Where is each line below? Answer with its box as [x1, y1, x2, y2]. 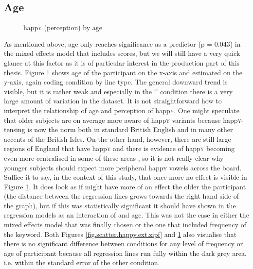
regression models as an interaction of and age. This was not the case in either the [4, 210, 249, 220]
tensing [4, 124, 25, 134]
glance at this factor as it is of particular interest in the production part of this [4, 57, 240, 67]
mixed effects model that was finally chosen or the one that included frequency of [4, 219, 247, 230]
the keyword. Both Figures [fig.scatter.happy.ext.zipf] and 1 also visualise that [4, 229, 237, 239]
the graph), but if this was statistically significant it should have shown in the [4, 200, 236, 210]
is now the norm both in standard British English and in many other [27, 124, 233, 134]
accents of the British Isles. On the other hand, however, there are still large [4, 134, 231, 144]
